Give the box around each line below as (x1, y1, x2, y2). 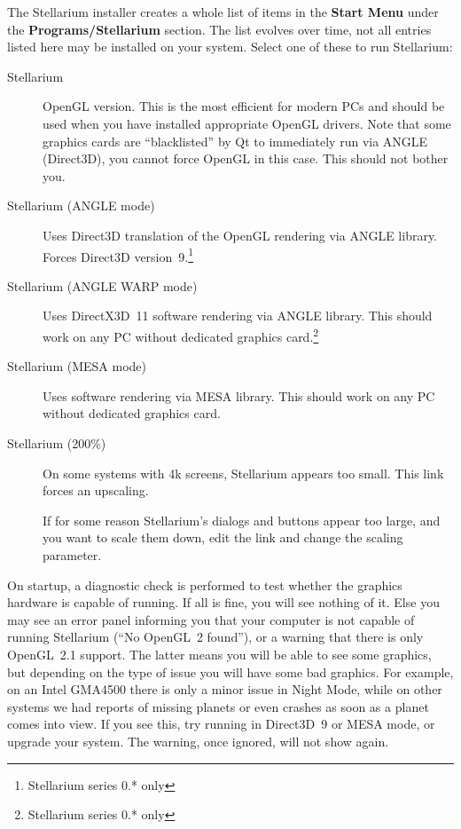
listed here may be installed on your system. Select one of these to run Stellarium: (7, 37, 453, 56)
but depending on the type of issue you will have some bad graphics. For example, (7, 662, 454, 681)
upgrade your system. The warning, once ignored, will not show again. (7, 731, 389, 750)
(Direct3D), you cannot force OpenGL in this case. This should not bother (43, 149, 449, 168)
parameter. (43, 545, 102, 564)
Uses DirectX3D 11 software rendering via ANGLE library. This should (43, 306, 433, 325)
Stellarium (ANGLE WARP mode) (7, 276, 198, 295)
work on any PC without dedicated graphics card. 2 (43, 324, 319, 345)
